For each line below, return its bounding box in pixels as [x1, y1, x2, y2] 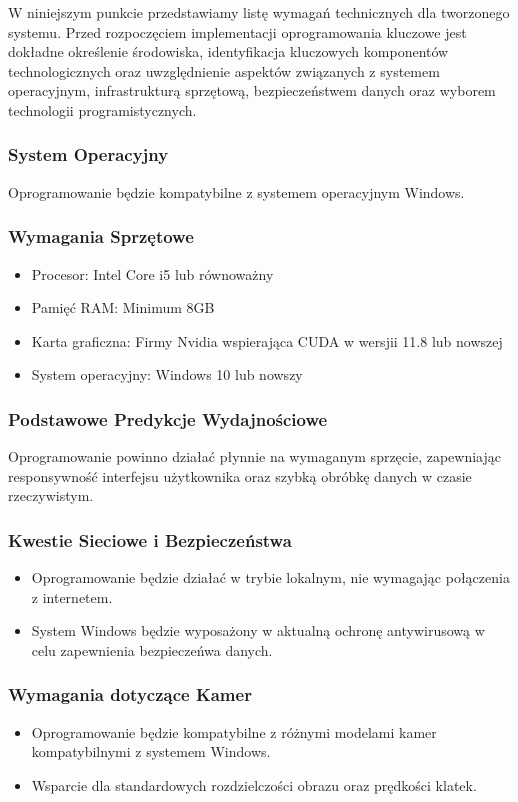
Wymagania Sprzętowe [8, 224, 194, 249]
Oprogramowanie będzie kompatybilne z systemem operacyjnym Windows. [8, 181, 465, 202]
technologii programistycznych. [8, 99, 197, 120]
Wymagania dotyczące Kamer [8, 682, 252, 707]
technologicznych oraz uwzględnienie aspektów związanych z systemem [8, 60, 440, 81]
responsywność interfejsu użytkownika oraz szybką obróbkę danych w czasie [8, 465, 472, 486]
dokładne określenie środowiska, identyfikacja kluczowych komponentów [8, 41, 449, 62]
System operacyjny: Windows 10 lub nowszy [31, 364, 303, 385]
